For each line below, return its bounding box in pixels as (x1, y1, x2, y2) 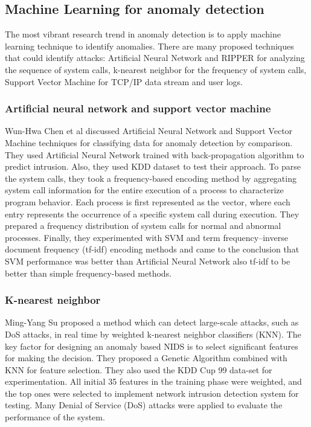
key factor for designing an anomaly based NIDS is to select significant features (5, 339, 298, 352)
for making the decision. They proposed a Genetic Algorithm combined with (5, 352, 287, 364)
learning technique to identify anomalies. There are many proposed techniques (5, 39, 294, 52)
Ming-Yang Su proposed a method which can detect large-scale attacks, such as (5, 316, 299, 329)
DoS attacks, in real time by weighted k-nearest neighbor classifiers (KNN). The (5, 327, 301, 340)
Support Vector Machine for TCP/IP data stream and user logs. (5, 75, 243, 88)
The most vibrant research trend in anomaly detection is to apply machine (5, 28, 281, 40)
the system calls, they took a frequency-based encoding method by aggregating (5, 172, 297, 184)
